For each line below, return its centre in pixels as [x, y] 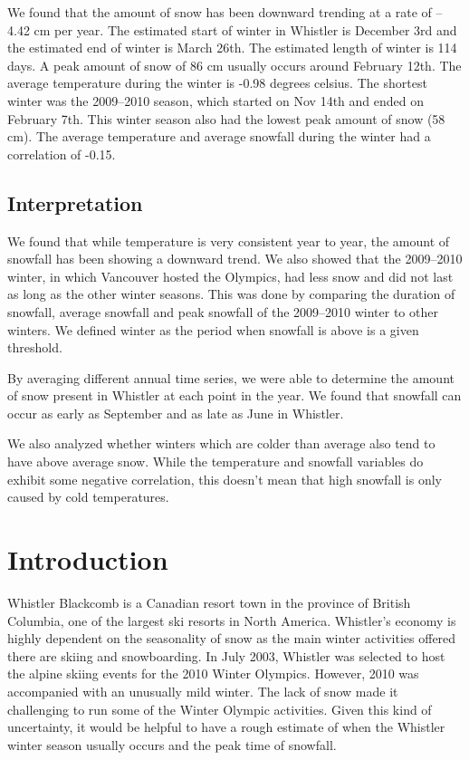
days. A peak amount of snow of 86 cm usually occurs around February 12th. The [234, 65]
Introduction [88, 559]
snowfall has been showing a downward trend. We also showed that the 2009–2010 [235, 259]
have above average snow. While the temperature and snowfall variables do [215, 462]
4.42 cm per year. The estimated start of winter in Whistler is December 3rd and [232, 29]
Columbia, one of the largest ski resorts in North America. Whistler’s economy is [232, 620]
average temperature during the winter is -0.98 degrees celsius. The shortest [217, 83]
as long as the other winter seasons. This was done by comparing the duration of [231, 294]
